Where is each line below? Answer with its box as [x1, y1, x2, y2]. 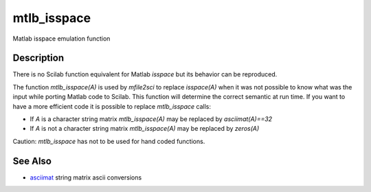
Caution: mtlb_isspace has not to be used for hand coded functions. [12, 137, 205, 145]
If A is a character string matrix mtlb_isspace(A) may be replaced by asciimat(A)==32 [30, 115, 273, 123]
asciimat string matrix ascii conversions [30, 173, 142, 182]
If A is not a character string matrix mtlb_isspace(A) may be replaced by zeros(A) [30, 125, 260, 133]
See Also [12, 155, 52, 167]
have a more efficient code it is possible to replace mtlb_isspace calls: [12, 102, 211, 110]
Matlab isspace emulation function [12, 34, 111, 43]
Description [12, 52, 65, 64]
